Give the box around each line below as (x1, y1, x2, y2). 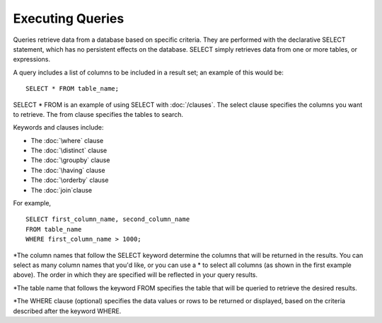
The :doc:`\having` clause (30, 166, 105, 174)
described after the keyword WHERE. (13, 307, 122, 315)
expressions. (13, 55, 51, 64)
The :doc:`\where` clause (30, 136, 104, 144)
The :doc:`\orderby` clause (30, 176, 109, 184)
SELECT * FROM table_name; (25, 85, 120, 93)
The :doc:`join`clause (30, 186, 93, 194)
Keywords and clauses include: (13, 123, 104, 132)
